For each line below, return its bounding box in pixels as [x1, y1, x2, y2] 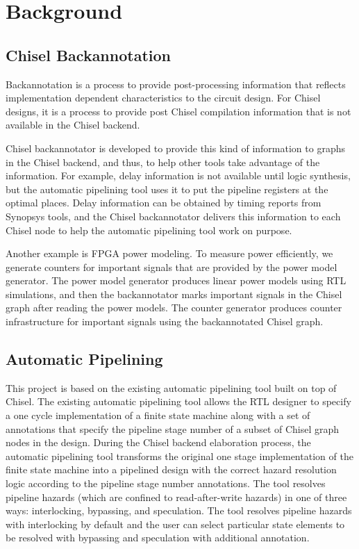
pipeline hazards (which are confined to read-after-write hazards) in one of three [6, 489, 347, 504]
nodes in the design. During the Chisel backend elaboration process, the [6, 435, 311, 450]
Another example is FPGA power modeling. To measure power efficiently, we [6, 246, 333, 261]
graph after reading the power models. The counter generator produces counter [6, 300, 342, 315]
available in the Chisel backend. [6, 117, 140, 132]
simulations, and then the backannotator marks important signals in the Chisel [6, 286, 342, 301]
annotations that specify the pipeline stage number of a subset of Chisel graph [6, 421, 340, 436]
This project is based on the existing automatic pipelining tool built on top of [6, 380, 337, 395]
